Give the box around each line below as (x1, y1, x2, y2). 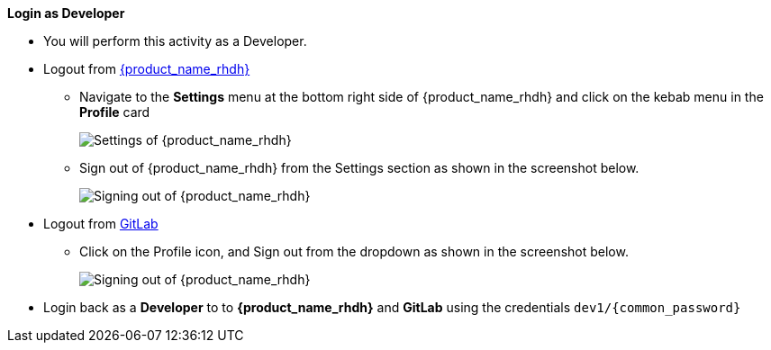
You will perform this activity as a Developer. (43, 33, 307, 49)
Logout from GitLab (43, 216, 159, 231)
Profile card (79, 104, 150, 120)
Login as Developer (7, 5, 125, 21)
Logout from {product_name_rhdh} (43, 61, 250, 76)
